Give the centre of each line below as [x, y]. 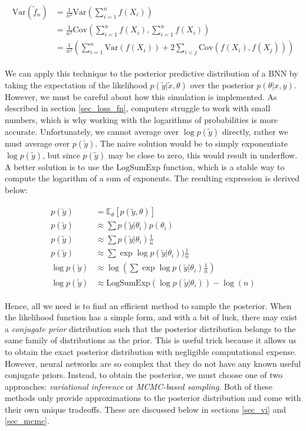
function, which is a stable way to [224, 166]
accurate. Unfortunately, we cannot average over [92, 131]
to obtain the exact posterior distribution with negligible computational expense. [151, 351]
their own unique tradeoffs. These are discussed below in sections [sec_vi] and [146, 409]
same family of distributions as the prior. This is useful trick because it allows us [151, 340]
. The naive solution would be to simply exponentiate [192, 143]
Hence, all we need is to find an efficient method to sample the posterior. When [148, 305]
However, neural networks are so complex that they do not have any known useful [153, 363]
